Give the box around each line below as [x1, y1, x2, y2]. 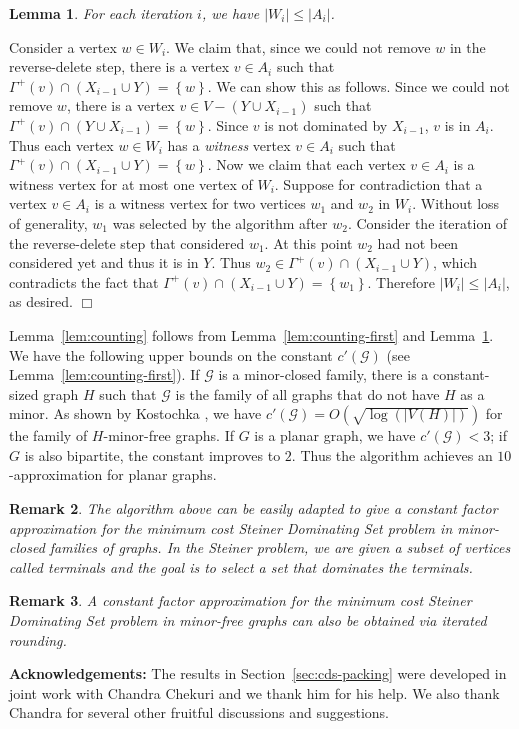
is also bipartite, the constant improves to [24, 444, 281, 465]
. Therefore [367, 271, 435, 292]
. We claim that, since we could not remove [166, 36, 431, 57]
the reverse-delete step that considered [9, 232, 245, 253]
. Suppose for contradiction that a [274, 173, 483, 194]
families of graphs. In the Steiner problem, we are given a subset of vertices [49, 537, 511, 558]
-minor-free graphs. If [103, 425, 234, 446]
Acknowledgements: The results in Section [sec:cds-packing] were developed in [9, 663, 507, 684]
